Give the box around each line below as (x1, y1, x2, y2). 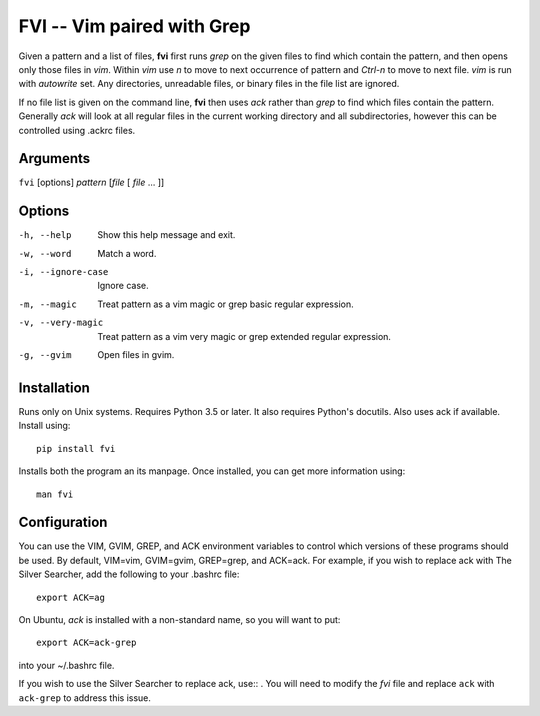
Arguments (18, 150, 91, 167)
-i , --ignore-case (18, 266, 109, 278)
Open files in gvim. (97, 349, 175, 361)
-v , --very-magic (18, 317, 104, 329)
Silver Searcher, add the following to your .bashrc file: (18, 568, 240, 580)
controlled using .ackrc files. (18, 124, 136, 136)
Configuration (18, 514, 108, 531)
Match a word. (97, 247, 157, 259)
